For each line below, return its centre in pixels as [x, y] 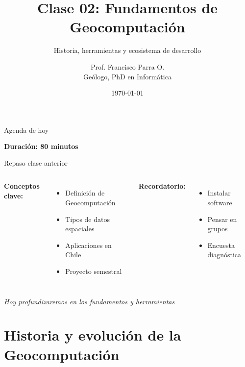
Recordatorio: [162, 186]
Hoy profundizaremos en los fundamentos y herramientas [89, 301]
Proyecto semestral [94, 271]
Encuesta [221, 245]
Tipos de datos [87, 219]
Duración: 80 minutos [41, 146]
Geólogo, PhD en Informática [127, 76]
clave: [13, 196]
